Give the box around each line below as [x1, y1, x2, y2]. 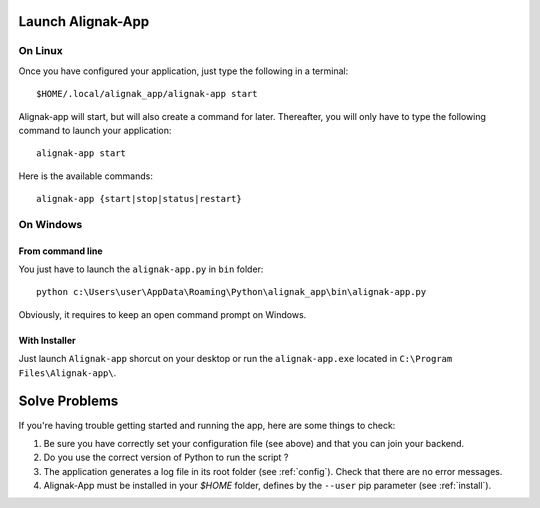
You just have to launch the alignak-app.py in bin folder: [18, 263, 264, 275]
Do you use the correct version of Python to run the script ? [43, 451, 289, 464]
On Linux [18, 44, 64, 58]
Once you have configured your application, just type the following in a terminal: [18, 65, 349, 77]
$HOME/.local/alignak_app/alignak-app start [36, 88, 259, 100]
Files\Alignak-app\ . [18, 366, 117, 379]
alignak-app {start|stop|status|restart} [36, 193, 242, 205]
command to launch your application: [18, 124, 172, 136]
